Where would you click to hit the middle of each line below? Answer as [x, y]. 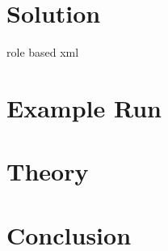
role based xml [43, 52]
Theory [48, 171]
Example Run [84, 107]
